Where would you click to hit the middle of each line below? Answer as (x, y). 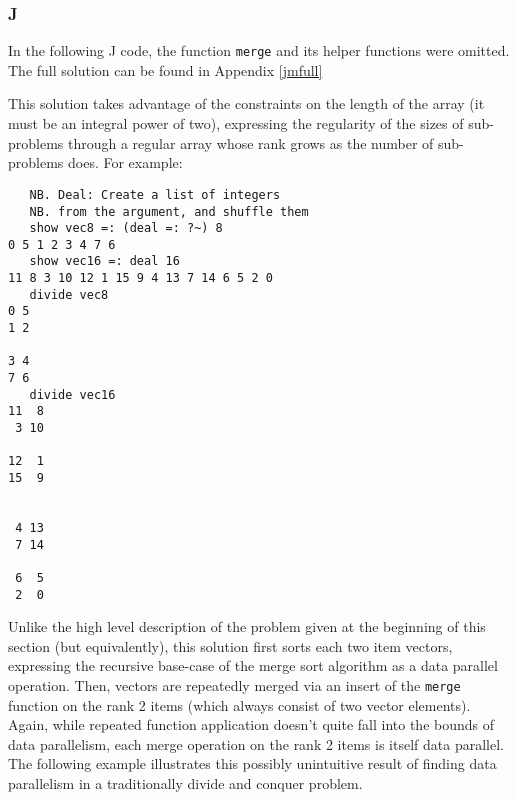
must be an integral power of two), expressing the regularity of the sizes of (236, 123)
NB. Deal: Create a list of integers (155, 194)
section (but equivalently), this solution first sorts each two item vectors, (230, 645)
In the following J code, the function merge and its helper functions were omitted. (259, 50)
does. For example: (125, 162)
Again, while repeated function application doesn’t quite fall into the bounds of (251, 724)
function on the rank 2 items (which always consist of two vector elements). (239, 704)
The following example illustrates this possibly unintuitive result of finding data (252, 763)
